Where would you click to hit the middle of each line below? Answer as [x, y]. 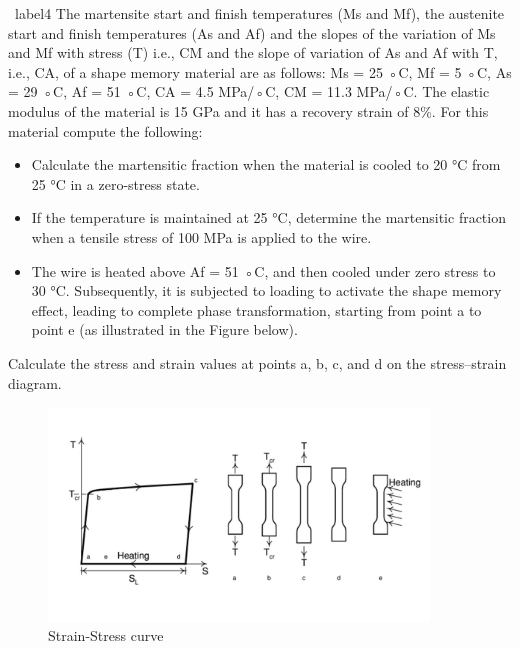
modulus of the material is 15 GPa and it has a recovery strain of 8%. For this [248, 110]
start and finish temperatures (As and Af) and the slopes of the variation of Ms [252, 32]
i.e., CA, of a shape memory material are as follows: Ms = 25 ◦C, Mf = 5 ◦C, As [260, 71]
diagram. [35, 382]
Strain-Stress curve [106, 635]
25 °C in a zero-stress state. [115, 183]
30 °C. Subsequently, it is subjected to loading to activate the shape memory [266, 290]
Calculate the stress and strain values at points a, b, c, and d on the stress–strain [257, 362]
